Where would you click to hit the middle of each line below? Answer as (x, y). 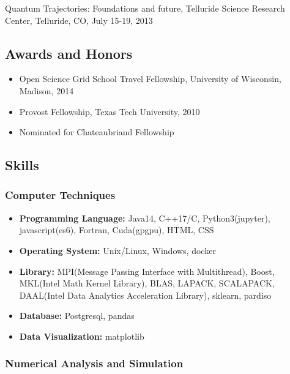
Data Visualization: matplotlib (82, 336)
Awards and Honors (69, 53)
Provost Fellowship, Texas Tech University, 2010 (110, 111)
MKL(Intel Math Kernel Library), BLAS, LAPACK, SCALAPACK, (147, 283)
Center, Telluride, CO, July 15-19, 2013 (79, 20)
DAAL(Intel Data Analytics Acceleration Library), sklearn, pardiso (145, 295)
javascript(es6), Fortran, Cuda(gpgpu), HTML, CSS (117, 230)
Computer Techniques (60, 195)
